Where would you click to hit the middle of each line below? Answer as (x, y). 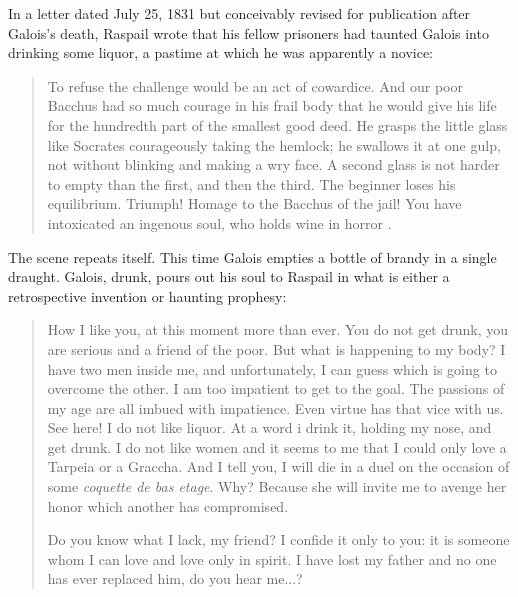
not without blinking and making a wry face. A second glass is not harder (273, 164)
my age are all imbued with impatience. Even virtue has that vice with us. (275, 407)
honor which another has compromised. (168, 505)
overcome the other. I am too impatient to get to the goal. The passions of (276, 388)
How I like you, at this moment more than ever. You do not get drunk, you (278, 329)
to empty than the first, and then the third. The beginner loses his (251, 183)
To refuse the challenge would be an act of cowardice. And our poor (255, 85)
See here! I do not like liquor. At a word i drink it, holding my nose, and (269, 427)
